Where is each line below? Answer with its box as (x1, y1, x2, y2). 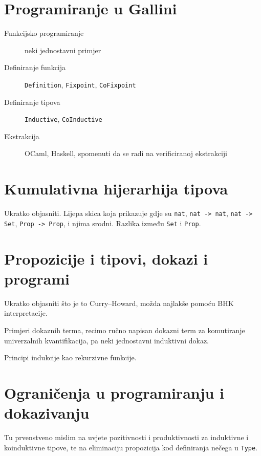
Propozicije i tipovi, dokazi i (4, 248, 208, 269)
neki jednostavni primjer (25, 45, 101, 55)
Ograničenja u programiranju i (4, 382, 225, 403)
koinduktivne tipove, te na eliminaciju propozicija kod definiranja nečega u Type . (4, 442, 258, 452)
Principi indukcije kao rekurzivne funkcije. (4, 352, 137, 363)
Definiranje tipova (4, 96, 60, 107)
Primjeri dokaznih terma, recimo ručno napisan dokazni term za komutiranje (4, 324, 245, 335)
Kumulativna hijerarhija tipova (4, 178, 228, 199)
